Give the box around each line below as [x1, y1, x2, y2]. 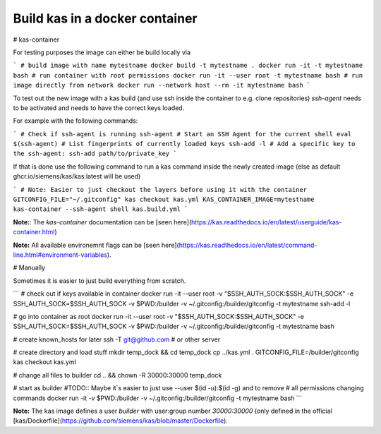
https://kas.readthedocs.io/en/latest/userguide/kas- [190, 217, 342, 226]
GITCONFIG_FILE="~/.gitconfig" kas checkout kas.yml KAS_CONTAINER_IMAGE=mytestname [13, 195, 315, 204]
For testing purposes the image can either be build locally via [13, 48, 190, 56]
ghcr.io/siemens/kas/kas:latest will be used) [13, 172, 141, 181]
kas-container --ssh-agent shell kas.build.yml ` [13, 205, 188, 213]
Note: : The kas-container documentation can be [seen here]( [13, 217, 192, 226]
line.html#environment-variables [13, 251, 108, 259]
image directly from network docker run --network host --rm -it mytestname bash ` [13, 81, 311, 90]
